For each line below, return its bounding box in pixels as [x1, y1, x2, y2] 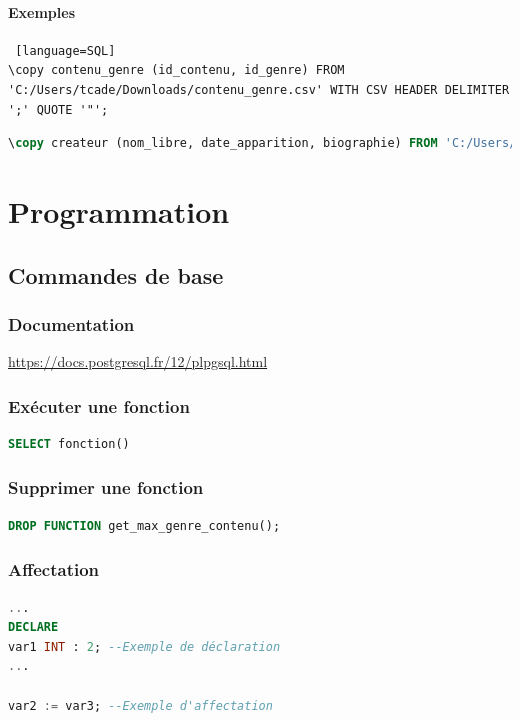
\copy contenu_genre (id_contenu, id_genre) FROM [8, 63, 345, 78]
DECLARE [8, 620, 59, 635]
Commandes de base [8, 259, 224, 290]
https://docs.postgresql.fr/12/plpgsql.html [8, 351, 268, 372]
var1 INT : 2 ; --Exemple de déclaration [8, 639, 281, 654]
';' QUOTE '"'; [8, 102, 109, 117]
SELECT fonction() [8, 436, 130, 451]
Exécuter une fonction [8, 393, 190, 418]
